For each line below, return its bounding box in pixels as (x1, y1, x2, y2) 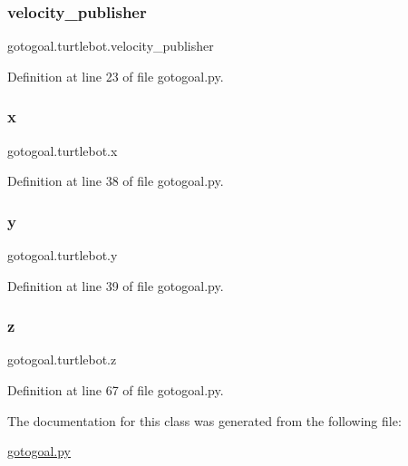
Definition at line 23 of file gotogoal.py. (7, 66, 224, 85)
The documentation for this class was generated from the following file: (7, 411, 402, 430)
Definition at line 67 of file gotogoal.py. (7, 381, 224, 400)
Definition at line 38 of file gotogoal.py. (7, 171, 224, 190)
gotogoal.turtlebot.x (7, 141, 118, 160)
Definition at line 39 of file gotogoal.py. (7, 276, 224, 295)
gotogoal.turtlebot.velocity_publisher (7, 36, 214, 55)
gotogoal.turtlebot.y (7, 246, 118, 265)
